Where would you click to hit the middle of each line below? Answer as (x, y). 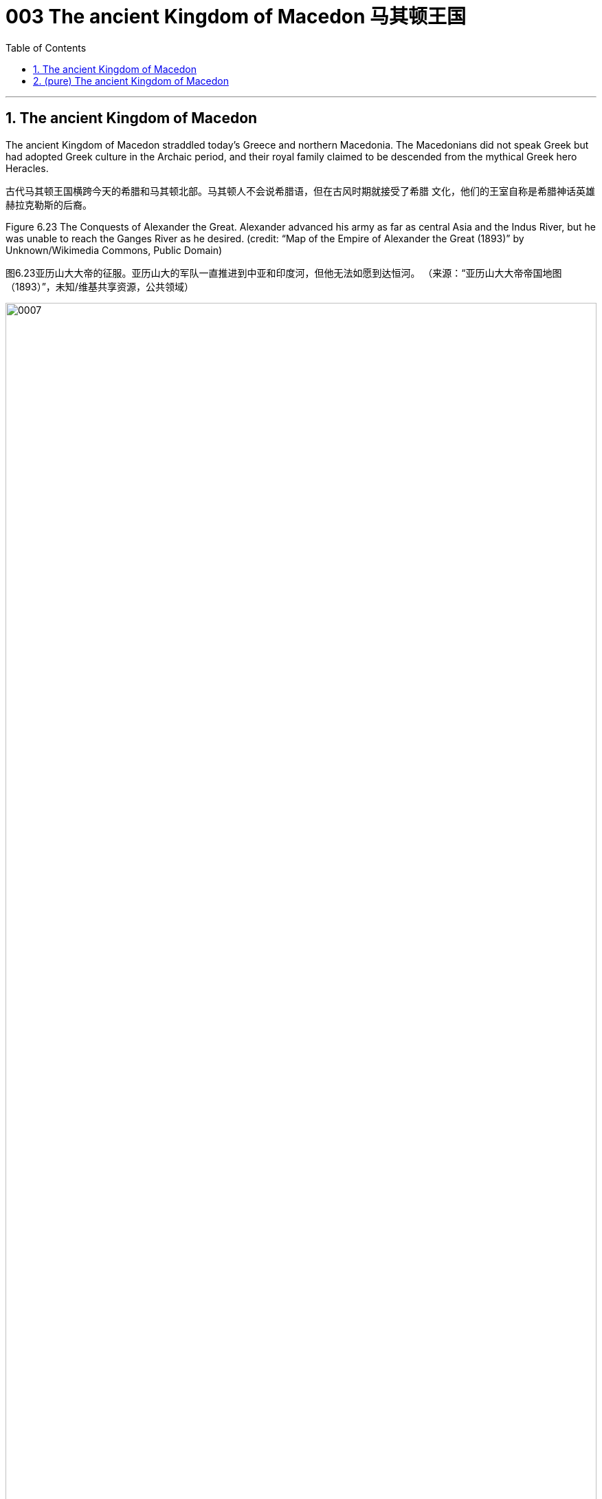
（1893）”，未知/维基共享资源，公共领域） (100, 286)
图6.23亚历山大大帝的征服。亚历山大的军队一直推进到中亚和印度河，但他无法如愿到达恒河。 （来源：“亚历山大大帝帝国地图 (284, 273)
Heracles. (27, 168)
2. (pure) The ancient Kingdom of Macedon (131, 81)
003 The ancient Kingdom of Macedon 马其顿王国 (236, 17)
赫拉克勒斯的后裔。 (49, 204)
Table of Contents (46, 47)
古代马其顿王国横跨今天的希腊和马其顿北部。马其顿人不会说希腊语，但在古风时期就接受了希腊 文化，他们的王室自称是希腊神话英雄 (300, 191)
